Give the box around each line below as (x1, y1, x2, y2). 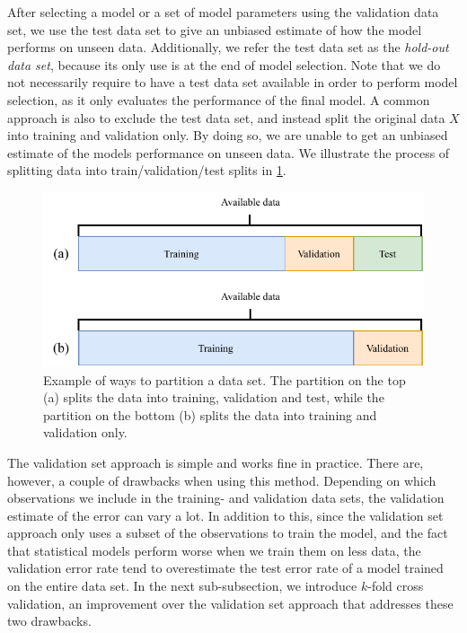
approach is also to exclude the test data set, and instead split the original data (7, 108, 445, 127)
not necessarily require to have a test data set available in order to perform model (7, 73, 458, 92)
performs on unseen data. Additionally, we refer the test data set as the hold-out (7, 38, 449, 57)
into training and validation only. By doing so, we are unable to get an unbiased (7, 126, 448, 145)
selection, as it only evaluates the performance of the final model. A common (7, 90, 430, 109)
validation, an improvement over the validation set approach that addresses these (7, 593, 454, 612)
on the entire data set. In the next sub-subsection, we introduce (7, 576, 357, 595)
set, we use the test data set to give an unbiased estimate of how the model (7, 20, 422, 39)
